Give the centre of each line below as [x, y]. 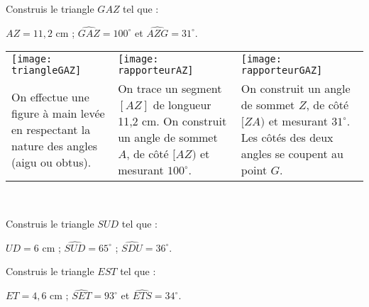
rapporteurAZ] [156, 71]
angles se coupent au [292, 154]
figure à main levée [58, 113]
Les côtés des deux [287, 138]
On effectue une [50, 96]
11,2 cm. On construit [172, 121]
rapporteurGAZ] [282, 71]
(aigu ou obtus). [51, 162]
